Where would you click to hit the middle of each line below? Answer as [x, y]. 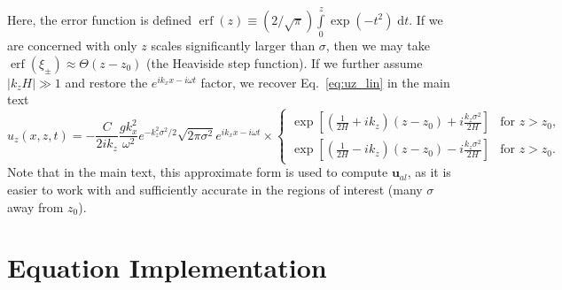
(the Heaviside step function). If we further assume [285, 62]
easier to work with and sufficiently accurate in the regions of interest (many [215, 190]
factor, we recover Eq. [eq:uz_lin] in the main [325, 82]
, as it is [429, 172]
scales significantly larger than [233, 46]
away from [35, 206]
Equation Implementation [167, 267]
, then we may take [378, 46]
